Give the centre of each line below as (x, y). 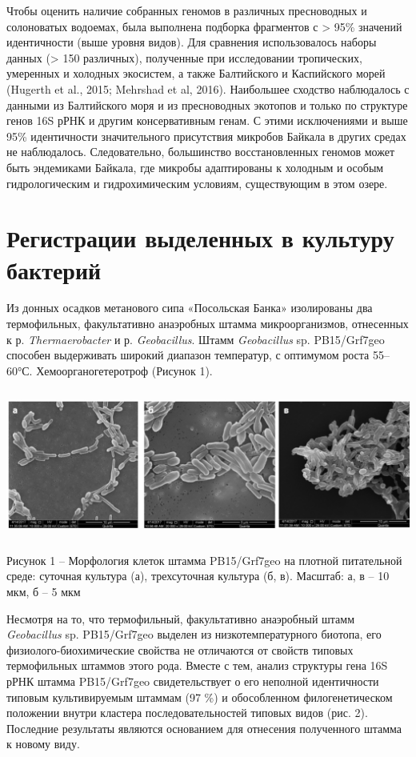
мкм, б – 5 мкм (44, 592)
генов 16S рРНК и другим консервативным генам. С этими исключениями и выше (207, 120)
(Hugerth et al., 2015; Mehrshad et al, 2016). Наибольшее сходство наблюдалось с (208, 88)
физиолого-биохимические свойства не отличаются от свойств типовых (180, 649)
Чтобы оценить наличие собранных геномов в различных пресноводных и (187, 10)
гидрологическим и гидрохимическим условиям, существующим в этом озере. (197, 183)
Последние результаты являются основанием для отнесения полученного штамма (204, 728)
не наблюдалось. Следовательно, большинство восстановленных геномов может (201, 152)
